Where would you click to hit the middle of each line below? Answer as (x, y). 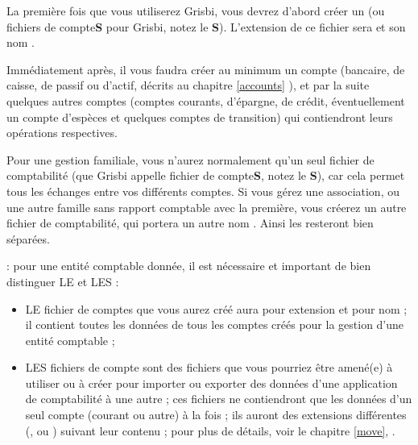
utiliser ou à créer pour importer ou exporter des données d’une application (211, 383)
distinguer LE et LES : (63, 281)
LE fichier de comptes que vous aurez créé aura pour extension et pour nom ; (216, 308)
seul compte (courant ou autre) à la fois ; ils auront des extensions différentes (216, 415)
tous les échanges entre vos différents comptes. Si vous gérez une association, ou (203, 191)
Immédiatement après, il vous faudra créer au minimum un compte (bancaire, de (206, 69)
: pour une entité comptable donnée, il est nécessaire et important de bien (189, 266)
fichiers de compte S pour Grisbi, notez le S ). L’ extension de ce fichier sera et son (206, 26)
